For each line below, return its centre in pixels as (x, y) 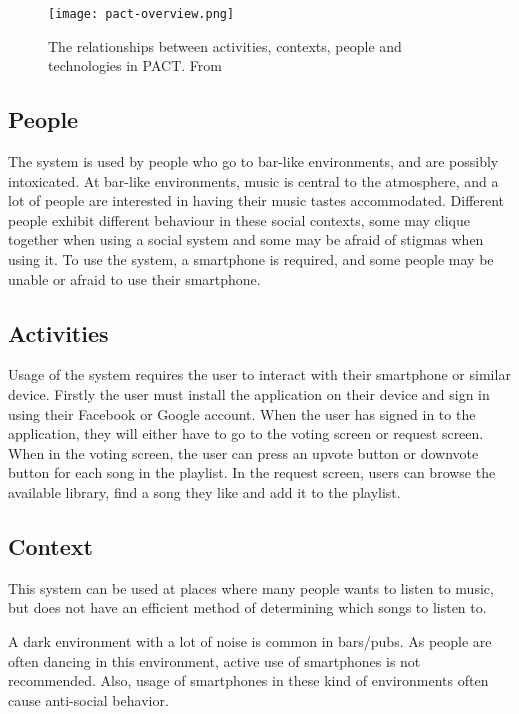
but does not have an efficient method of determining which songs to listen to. (247, 607)
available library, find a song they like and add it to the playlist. (204, 491)
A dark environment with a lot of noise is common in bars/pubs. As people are (250, 640)
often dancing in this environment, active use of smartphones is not (214, 660)
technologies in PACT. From (135, 65)
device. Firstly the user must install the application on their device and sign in (249, 394)
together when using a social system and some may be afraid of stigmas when (246, 239)
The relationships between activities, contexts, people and (225, 45)
